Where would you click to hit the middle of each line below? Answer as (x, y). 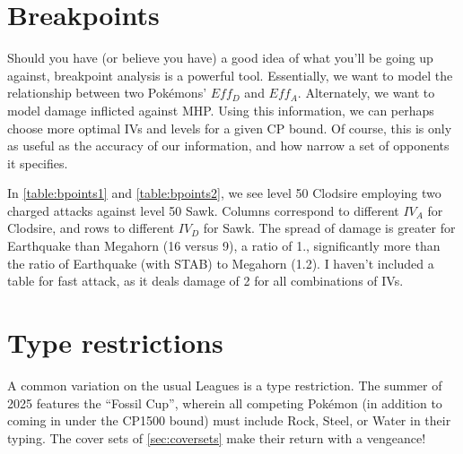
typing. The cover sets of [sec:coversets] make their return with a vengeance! (217, 437)
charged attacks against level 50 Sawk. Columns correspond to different (203, 210)
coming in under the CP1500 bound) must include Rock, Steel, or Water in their (229, 420)
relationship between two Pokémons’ (107, 93)
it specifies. (38, 163)
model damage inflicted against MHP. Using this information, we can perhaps (221, 110)
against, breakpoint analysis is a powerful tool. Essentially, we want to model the (230, 75)
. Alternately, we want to (366, 93)
